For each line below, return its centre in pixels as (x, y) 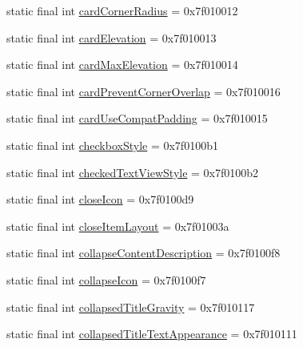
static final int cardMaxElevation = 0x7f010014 (122, 65)
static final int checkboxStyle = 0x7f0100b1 (112, 145)
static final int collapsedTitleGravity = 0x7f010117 (131, 307)
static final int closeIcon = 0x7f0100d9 (100, 199)
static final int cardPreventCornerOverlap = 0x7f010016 (144, 91)
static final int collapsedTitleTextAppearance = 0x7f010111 (152, 334)
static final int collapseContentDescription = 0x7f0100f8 (144, 253)
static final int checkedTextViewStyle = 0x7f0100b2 (133, 172)
